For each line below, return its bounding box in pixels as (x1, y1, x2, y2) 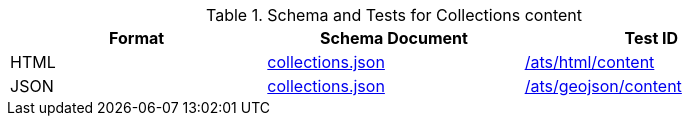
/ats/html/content (524, 52, 655, 72)
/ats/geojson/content (524, 76, 682, 96)
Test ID (624, 28, 679, 48)
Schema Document (320, 28, 468, 48)
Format (109, 28, 165, 48)
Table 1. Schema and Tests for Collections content (205, 5, 582, 25)
